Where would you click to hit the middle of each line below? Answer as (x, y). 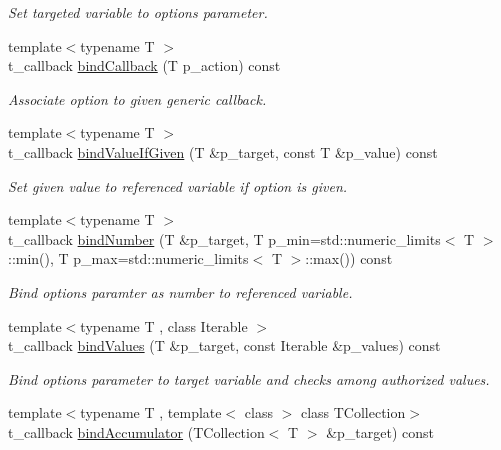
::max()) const (349, 258)
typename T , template (151, 412)
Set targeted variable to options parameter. (138, 12)
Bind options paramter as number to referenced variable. (180, 291)
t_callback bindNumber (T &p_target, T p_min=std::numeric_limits (224, 238)
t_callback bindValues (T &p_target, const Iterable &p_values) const (224, 345)
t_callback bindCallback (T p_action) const (144, 65)
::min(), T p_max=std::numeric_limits (128, 258)
